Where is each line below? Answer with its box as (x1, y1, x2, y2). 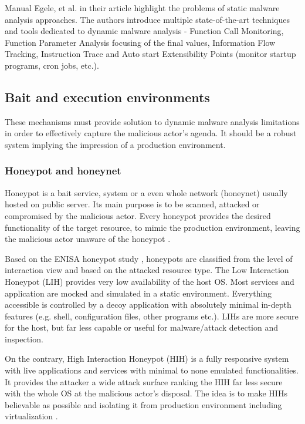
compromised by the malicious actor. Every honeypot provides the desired (5, 209, 271, 221)
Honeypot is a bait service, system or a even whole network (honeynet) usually (5, 186, 288, 198)
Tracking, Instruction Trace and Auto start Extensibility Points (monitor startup (5, 48, 296, 60)
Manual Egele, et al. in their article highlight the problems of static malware (5, 2, 280, 14)
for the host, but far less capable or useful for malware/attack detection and (5, 321, 279, 334)
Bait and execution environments (5, 88, 210, 106)
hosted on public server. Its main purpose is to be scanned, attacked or (5, 198, 260, 210)
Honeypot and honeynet (5, 163, 121, 178)
